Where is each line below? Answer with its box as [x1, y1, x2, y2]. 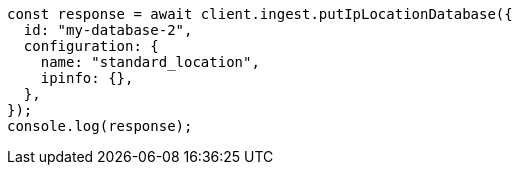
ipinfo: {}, [40, 70, 134, 86]
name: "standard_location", [40, 54, 260, 70]
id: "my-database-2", [23, 22, 193, 38]
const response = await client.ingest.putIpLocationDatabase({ [7, 6, 513, 22]
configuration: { [23, 38, 159, 54]
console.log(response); [7, 118, 193, 134]
